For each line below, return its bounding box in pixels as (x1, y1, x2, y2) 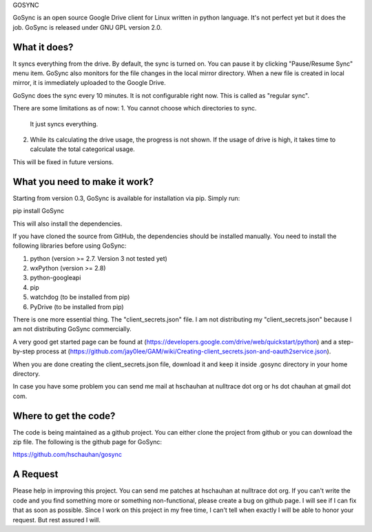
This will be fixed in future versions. (12, 157, 114, 166)
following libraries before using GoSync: (12, 242, 127, 250)
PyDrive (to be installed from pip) (30, 302, 124, 311)
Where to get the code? (12, 410, 116, 422)
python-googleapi (30, 273, 81, 282)
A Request (12, 469, 59, 480)
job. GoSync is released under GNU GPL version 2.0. (12, 23, 162, 31)
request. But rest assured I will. (12, 515, 101, 524)
